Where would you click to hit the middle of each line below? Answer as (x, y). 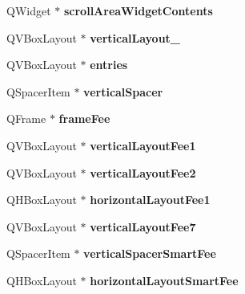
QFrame (26, 118)
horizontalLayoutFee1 (150, 200)
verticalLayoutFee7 (143, 226)
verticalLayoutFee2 (143, 172)
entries (109, 65)
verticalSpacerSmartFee (150, 253)
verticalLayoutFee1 (143, 145)
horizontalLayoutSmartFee (164, 280)
